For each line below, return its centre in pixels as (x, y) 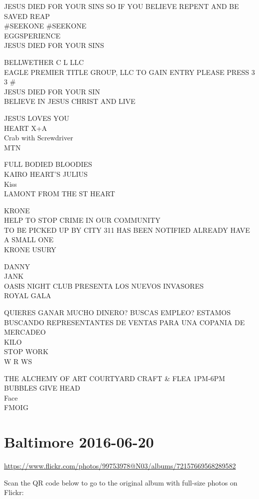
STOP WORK (26, 351)
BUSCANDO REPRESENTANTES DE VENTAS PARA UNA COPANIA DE (125, 322)
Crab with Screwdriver (39, 138)
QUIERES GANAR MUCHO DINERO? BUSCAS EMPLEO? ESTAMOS (117, 312)
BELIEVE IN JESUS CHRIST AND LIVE (70, 101)
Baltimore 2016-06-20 (79, 442)
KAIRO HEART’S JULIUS (46, 174)
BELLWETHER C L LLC (44, 62)
